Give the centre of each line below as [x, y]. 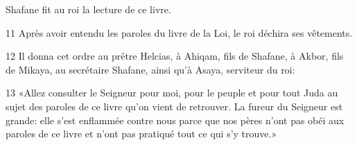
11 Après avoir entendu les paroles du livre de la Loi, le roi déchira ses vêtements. [179, 32]
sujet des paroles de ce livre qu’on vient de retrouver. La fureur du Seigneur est [174, 106]
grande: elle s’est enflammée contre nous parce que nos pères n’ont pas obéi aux [175, 120]
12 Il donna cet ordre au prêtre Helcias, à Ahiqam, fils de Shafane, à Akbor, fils [175, 56]
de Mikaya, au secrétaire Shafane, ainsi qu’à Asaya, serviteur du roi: [150, 69]
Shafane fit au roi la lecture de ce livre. [88, 9]
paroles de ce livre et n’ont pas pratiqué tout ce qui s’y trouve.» [141, 134]
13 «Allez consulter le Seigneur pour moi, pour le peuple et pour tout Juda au [172, 93]
